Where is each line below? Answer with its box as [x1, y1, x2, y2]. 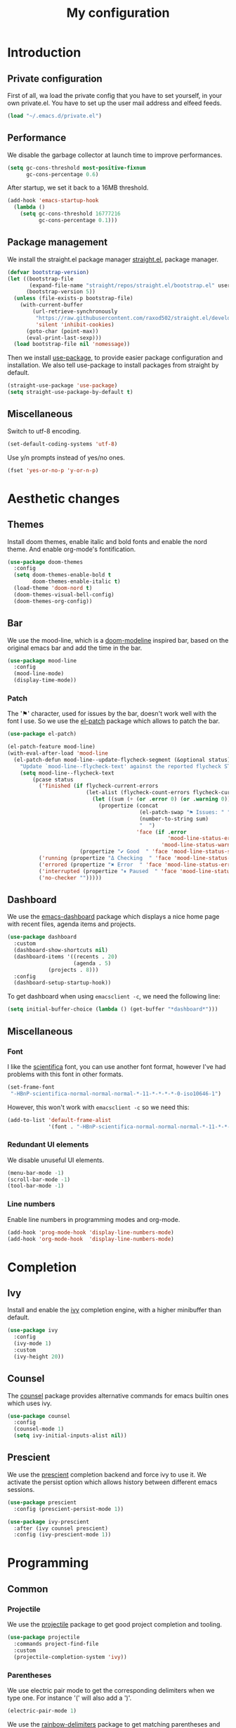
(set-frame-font [7, 1083, 55, 1090]
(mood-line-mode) [13, 670, 65, 677]
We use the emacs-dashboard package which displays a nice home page [7, 913, 220, 921]
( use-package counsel [7, 1412, 71, 1419]
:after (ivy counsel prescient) [13, 1524, 109, 1532]
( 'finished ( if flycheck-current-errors [38, 782, 159, 790]
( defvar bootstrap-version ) [7, 269, 90, 276]
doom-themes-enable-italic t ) [32, 578, 121, 586]
